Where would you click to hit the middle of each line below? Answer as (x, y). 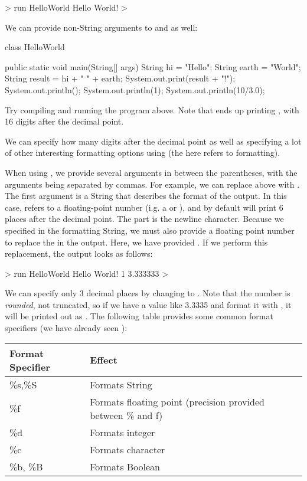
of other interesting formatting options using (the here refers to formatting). (143, 153)
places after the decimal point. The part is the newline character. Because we (144, 219)
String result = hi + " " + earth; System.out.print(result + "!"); (120, 78)
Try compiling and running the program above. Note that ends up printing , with (152, 109)
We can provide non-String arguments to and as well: (101, 27)
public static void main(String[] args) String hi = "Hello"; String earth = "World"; (153, 66)
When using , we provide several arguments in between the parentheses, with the (151, 172)
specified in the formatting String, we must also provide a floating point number (150, 230)
